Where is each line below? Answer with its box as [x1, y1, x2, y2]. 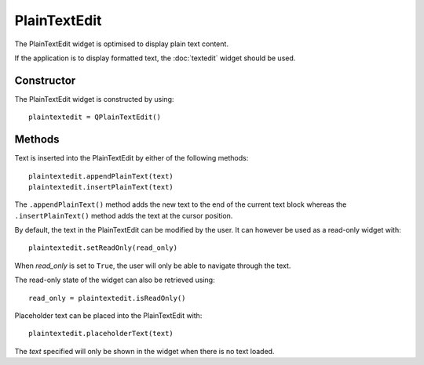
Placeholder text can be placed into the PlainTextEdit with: [14, 311, 203, 320]
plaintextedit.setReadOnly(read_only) [28, 244, 178, 252]
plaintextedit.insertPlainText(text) [28, 182, 174, 191]
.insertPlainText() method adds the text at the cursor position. [14, 211, 233, 220]
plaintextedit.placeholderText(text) [28, 329, 174, 338]
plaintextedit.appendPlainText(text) [28, 172, 174, 180]
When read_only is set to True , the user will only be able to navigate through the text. [14, 261, 291, 270]
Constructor [14, 74, 76, 87]
